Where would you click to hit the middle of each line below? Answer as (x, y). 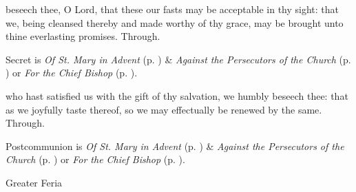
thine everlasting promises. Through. (83, 36)
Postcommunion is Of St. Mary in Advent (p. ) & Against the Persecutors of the (175, 146)
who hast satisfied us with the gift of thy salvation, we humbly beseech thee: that (177, 95)
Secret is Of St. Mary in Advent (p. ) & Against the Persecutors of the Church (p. (178, 59)
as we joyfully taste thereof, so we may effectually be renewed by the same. (164, 109)
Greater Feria (34, 182)
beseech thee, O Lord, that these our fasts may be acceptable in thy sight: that (172, 9)
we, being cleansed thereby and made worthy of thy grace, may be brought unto (175, 22)
